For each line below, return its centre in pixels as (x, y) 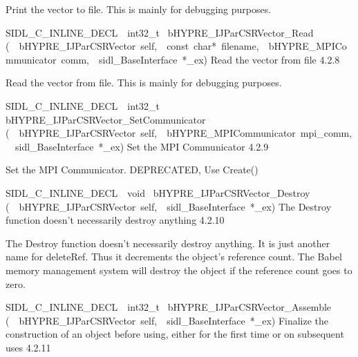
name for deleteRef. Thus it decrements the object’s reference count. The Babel (174, 257)
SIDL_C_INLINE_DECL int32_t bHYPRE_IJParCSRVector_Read (160, 32)
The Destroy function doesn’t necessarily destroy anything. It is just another (168, 243)
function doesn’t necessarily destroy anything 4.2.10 (115, 220)
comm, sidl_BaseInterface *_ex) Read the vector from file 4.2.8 (200, 59)
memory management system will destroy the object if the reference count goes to (179, 270)
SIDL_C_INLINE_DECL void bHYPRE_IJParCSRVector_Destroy (158, 192)
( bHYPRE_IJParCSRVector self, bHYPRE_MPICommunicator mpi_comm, (179, 133)
